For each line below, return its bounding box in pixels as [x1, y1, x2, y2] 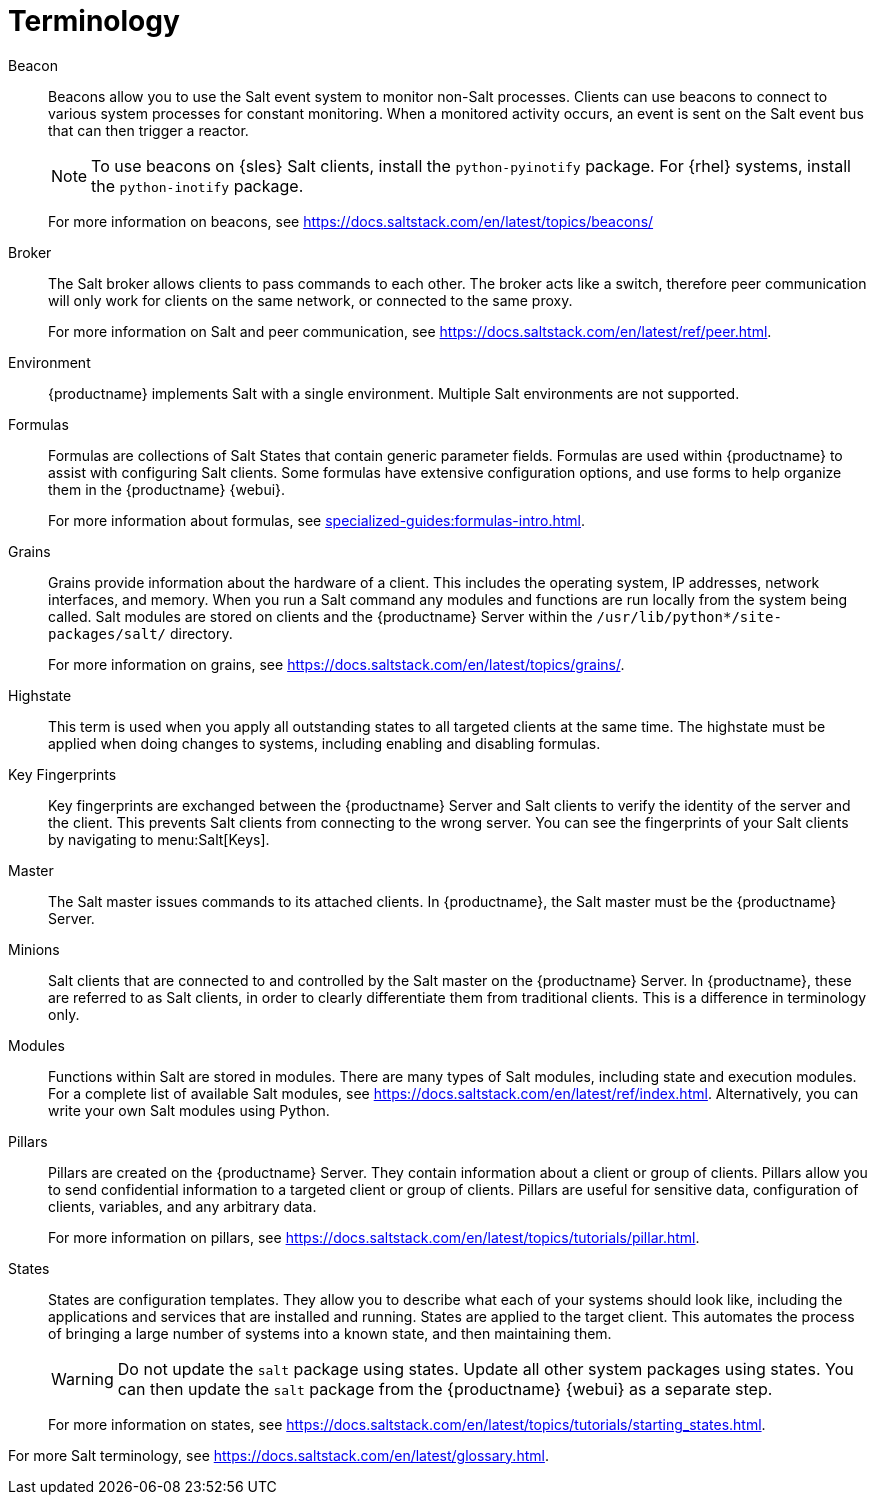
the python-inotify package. [91, 175, 304, 196]
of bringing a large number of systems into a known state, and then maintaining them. [48, 1324, 612, 1342]
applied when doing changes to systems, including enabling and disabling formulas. [48, 734, 601, 752]
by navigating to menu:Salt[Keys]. [48, 830, 270, 848]
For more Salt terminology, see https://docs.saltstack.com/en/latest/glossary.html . [8, 1446, 549, 1464]
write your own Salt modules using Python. [48, 1101, 330, 1119]
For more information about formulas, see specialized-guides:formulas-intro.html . [48, 511, 586, 529]
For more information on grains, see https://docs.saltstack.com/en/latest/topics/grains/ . [48, 655, 625, 673]
